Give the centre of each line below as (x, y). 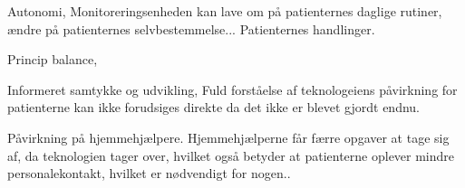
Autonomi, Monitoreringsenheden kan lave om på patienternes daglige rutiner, (225, 11)
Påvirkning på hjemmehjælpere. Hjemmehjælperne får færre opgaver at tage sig (228, 137)
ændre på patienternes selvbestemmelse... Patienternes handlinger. (191, 28)
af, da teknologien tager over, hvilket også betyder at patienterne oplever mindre (231, 155)
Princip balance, (53, 59)
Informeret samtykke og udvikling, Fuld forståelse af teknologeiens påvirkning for (232, 89)
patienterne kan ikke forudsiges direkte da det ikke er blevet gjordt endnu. (213, 107)
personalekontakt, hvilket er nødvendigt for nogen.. (149, 173)
